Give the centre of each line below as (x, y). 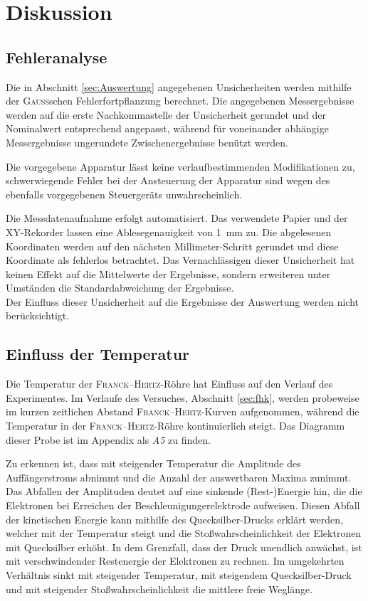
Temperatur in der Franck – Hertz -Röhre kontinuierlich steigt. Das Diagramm (175, 426)
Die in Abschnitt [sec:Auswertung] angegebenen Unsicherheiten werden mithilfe (179, 86)
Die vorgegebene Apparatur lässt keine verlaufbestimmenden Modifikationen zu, (180, 166)
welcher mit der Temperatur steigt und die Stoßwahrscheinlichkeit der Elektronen (184, 533)
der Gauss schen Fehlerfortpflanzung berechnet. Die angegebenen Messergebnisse (180, 101)
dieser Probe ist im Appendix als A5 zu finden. (108, 439)
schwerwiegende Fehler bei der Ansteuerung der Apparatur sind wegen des (168, 180)
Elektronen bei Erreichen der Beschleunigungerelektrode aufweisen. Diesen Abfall (183, 505)
